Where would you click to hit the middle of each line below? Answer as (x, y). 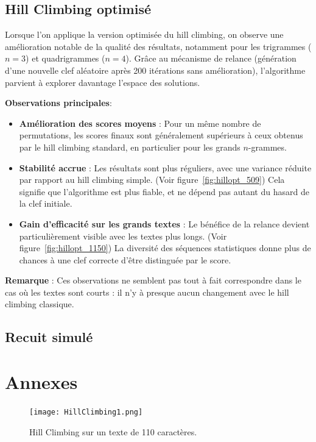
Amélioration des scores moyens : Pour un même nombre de (140, 123)
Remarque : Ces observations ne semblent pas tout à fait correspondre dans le (153, 280)
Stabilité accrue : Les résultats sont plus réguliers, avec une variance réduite (165, 167)
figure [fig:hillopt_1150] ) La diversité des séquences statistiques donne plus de (165, 248)
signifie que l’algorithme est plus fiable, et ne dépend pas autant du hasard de (164, 191)
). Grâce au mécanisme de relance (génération (211, 58)
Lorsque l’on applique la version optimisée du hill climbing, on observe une (144, 34)
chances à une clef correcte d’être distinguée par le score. (125, 259)
